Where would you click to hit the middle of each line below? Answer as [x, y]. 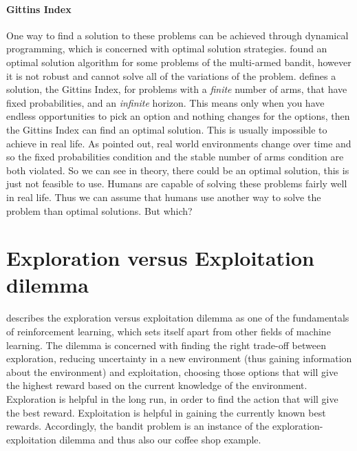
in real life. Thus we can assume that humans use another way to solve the [164, 197]
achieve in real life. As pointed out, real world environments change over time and [179, 143]
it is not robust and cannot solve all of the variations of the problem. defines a [171, 75]
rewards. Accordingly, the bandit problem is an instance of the [138, 426]
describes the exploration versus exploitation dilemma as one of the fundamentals [178, 318]
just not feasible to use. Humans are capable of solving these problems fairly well [177, 183]
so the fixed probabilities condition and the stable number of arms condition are [175, 157]
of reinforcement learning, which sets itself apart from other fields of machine [169, 332]
